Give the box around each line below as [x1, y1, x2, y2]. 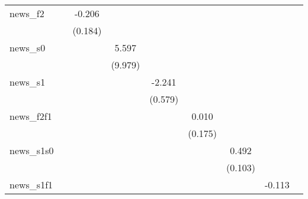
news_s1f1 [9, 178, 53, 191]
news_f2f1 [9, 109, 52, 123]
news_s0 [9, 41, 46, 54]
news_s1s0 [9, 143, 54, 157]
